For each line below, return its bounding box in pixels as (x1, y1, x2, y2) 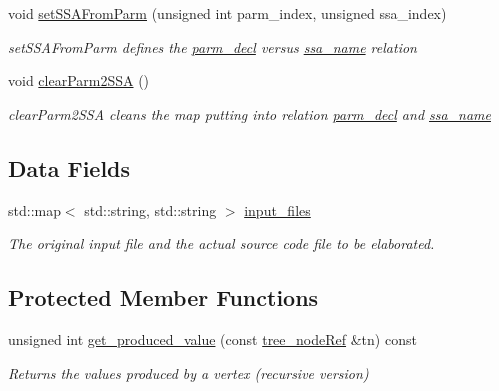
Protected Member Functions (8, 282, 319, 313)
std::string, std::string (84, 199, 217, 220)
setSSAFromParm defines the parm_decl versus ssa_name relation (8, 36, 417, 57)
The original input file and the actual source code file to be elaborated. (8, 233, 435, 254)
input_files (244, 199, 311, 220)
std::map (8, 199, 61, 220)
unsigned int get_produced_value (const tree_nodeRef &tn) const (8, 328, 417, 349)
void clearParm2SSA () (8, 70, 150, 91)
